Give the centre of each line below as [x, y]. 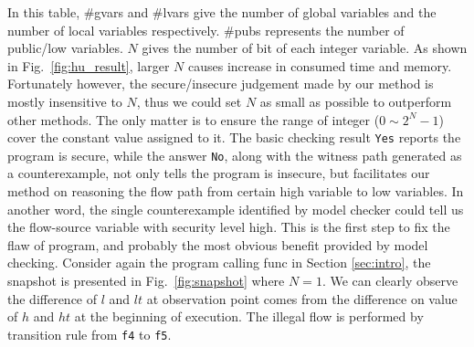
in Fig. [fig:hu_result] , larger [89, 65]
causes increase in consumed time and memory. [320, 65]
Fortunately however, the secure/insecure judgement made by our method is [221, 84]
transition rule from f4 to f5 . [90, 334]
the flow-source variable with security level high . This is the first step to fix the [229, 227]
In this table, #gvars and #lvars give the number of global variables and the [222, 12]
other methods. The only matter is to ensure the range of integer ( [194, 119]
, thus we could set [189, 101]
